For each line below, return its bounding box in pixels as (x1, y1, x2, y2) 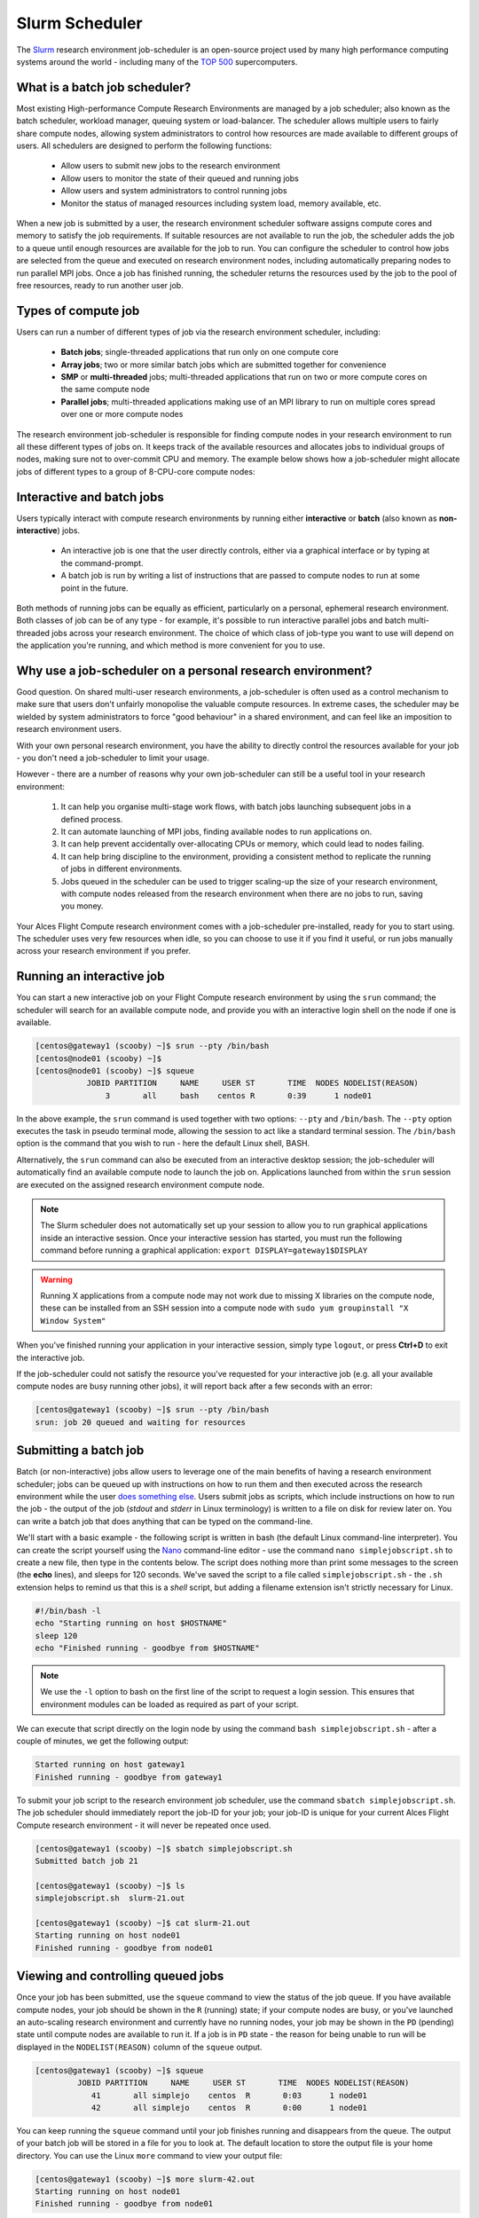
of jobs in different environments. (60, 863, 183, 874)
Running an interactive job (16, 969, 165, 984)
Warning (40, 1274, 73, 1285)
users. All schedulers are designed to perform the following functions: (16, 140, 272, 151)
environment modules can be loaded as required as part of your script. (40, 1699, 299, 1710)
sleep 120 (35, 1631, 78, 1640)
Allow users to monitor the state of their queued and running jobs (60, 173, 299, 184)
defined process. (60, 814, 123, 824)
